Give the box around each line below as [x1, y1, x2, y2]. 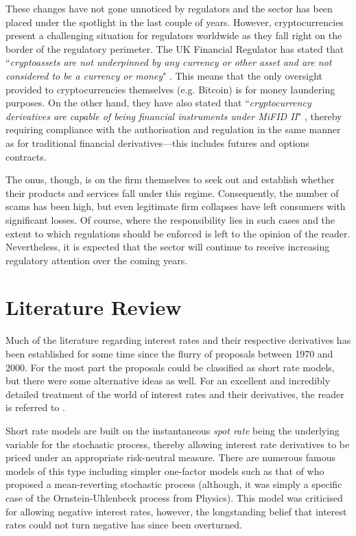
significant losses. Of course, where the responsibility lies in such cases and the [5, 212, 335, 226]
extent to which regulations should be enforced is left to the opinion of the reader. [5, 226, 351, 240]
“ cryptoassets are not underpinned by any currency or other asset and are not [5, 55, 332, 69]
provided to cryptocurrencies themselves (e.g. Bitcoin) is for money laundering [5, 82, 335, 96]
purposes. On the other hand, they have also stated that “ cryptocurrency [5, 95, 311, 110]
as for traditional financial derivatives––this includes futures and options [5, 135, 309, 150]
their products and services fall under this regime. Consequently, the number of [5, 185, 339, 200]
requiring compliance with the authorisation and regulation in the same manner [5, 122, 341, 137]
